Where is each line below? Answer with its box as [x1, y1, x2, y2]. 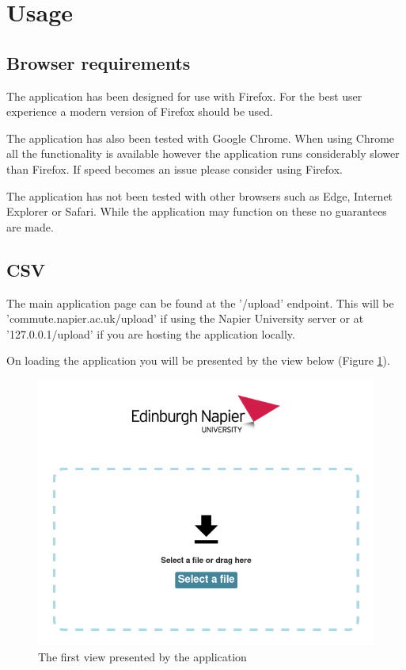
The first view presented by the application [38, 648, 247, 664]
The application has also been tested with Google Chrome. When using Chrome [6, 129, 395, 146]
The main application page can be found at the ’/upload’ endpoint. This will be [6, 294, 394, 311]
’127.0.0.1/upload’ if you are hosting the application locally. [6, 325, 295, 342]
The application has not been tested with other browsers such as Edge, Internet [6, 187, 393, 204]
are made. [6, 218, 54, 235]
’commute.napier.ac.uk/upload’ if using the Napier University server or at [6, 310, 364, 327]
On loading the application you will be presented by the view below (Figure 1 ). [6, 352, 390, 369]
